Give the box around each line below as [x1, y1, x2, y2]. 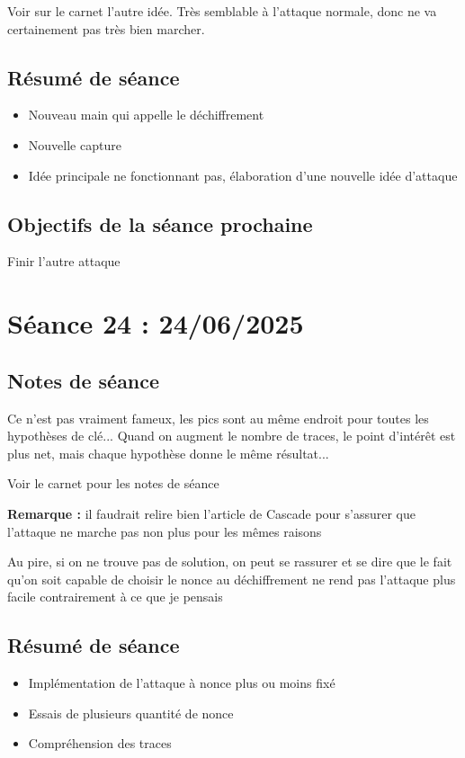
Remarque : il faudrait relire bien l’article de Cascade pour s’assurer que [7, 504, 416, 522]
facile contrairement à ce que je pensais [7, 587, 223, 606]
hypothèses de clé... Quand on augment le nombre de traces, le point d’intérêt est [7, 426, 456, 445]
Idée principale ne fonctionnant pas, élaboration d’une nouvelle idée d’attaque [28, 165, 458, 184]
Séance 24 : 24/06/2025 [7, 305, 304, 342]
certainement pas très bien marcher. [7, 19, 205, 38]
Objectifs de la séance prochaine [7, 210, 313, 237]
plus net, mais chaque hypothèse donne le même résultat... [7, 443, 329, 462]
